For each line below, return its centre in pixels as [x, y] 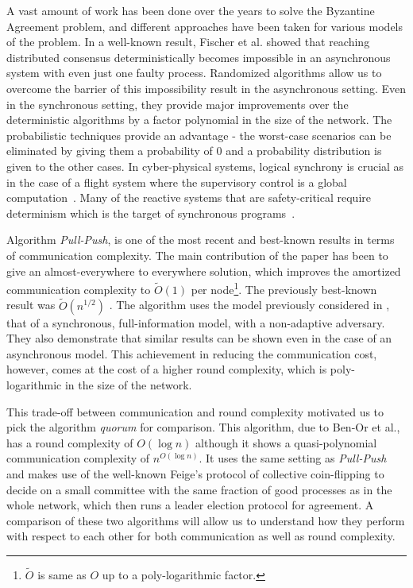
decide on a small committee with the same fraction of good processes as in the [199, 489]
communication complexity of [78, 458]
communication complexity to [79, 289]
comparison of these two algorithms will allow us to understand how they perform [206, 520]
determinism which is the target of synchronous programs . [151, 213]
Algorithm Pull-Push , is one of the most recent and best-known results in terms [201, 240]
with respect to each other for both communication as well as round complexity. [201, 536]
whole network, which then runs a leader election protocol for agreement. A [190, 505]
